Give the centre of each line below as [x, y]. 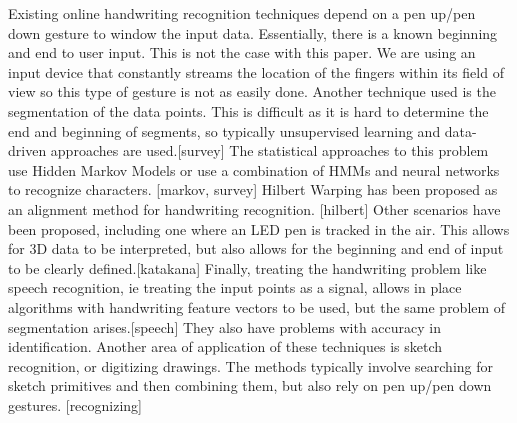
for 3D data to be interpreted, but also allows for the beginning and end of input [256, 248]
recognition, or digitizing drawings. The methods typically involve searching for [251, 365]
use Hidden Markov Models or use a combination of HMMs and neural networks [254, 169]
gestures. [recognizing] [75, 404]
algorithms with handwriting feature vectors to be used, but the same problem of [257, 306]
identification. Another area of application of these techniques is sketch [225, 346]
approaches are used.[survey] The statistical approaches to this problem [269, 150]
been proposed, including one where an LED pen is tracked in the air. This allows [259, 228]
